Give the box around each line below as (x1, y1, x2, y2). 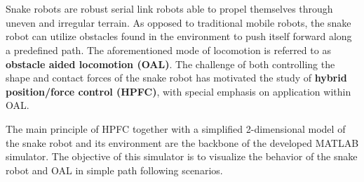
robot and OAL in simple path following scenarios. (6, 162, 223, 177)
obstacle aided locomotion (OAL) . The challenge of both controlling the (6, 56, 335, 71)
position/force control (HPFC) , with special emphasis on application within (6, 84, 351, 98)
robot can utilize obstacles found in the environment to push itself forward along (6, 29, 352, 44)
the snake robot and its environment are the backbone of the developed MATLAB (6, 135, 359, 150)
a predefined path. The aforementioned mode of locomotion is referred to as (6, 42, 331, 57)
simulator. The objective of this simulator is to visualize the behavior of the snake (6, 149, 358, 164)
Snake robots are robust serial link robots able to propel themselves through (6, 1, 333, 16)
